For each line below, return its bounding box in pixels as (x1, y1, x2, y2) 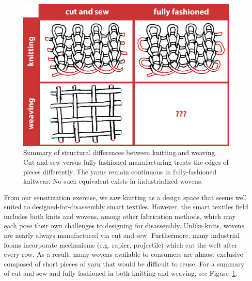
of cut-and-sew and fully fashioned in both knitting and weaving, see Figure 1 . (4, 268, 237, 278)
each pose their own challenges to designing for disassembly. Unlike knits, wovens (4, 220, 245, 231)
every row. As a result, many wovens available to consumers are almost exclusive (4, 249, 243, 259)
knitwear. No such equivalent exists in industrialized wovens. (23, 176, 203, 186)
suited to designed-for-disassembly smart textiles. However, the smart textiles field (4, 202, 249, 212)
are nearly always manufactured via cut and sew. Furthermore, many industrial (4, 230, 239, 240)
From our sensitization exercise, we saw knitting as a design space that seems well (4, 192, 247, 202)
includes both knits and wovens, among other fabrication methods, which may (4, 211, 236, 221)
